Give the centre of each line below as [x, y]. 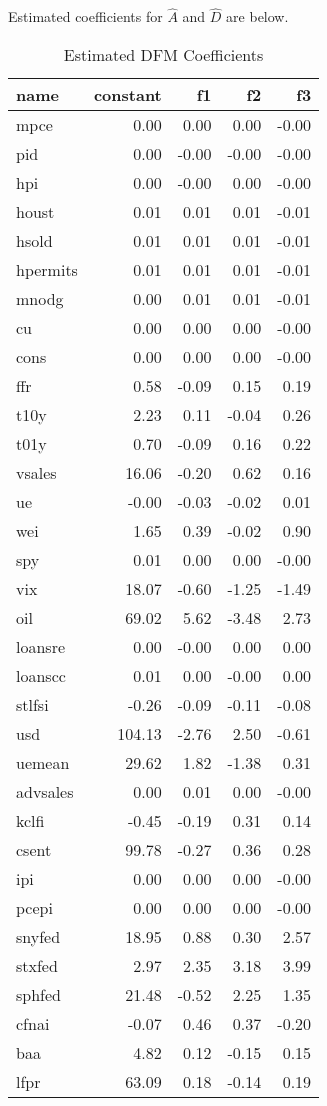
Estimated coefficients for [85, 16]
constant [127, 94]
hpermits [47, 269]
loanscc [41, 675]
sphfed [38, 994]
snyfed [38, 936]
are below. [257, 16]
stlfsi [32, 704]
